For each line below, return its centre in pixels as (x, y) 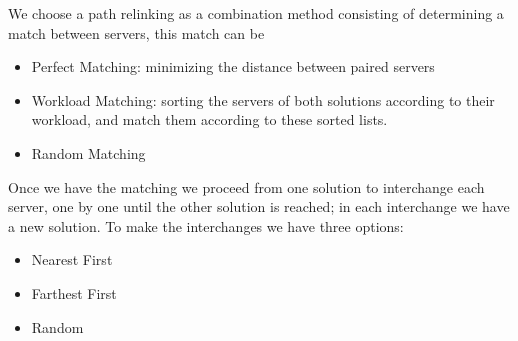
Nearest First (72, 259)
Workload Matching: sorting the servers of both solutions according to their (263, 99)
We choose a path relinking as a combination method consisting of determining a (256, 13)
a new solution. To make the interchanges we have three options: (206, 225)
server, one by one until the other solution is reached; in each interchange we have (259, 206)
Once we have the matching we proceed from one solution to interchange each (246, 186)
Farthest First (74, 292)
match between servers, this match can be (136, 32)
